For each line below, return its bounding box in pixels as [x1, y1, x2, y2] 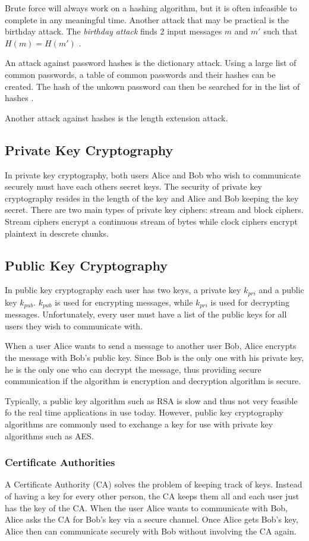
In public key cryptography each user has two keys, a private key [5, 284, 241, 296]
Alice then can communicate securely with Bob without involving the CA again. [5, 524, 297, 537]
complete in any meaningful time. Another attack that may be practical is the [5, 13, 289, 26]
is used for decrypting [210, 295, 290, 308]
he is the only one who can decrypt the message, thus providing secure [5, 363, 261, 375]
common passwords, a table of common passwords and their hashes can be [5, 68, 276, 80]
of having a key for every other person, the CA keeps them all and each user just [5, 489, 299, 502]
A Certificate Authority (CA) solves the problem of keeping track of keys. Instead [5, 478, 302, 490]
